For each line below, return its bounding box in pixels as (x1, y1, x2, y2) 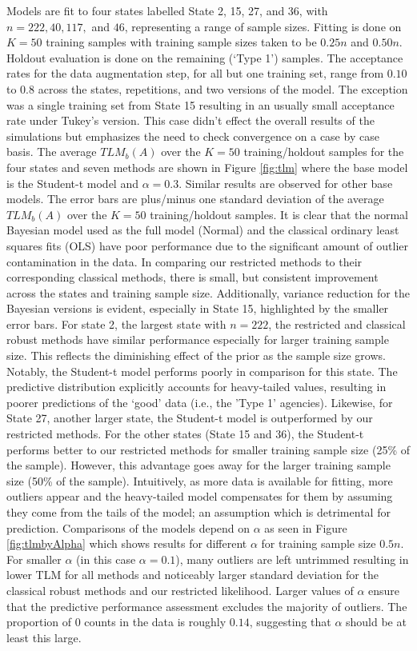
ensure (368, 581, 400, 598)
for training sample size (261, 535, 376, 552)
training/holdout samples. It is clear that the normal (150, 206, 408, 222)
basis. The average (6, 143, 97, 160)
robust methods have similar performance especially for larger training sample (6, 331, 389, 348)
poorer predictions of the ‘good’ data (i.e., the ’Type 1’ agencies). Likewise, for (6, 393, 393, 410)
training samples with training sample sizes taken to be (46, 34, 317, 50)
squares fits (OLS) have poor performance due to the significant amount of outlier (6, 237, 408, 254)
